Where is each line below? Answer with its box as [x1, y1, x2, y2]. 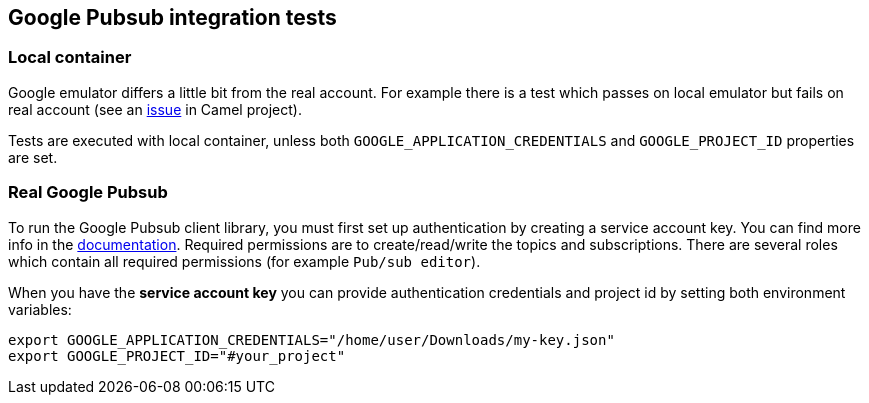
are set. [8, 148, 58, 166]
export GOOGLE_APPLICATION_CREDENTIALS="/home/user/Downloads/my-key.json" [8, 331, 615, 348]
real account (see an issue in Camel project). [8, 100, 302, 118]
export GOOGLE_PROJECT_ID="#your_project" [8, 347, 346, 364]
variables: [8, 300, 72, 318]
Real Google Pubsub [8, 182, 168, 203]
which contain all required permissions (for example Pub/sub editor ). [8, 252, 481, 270]
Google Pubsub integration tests [8, 5, 337, 30]
